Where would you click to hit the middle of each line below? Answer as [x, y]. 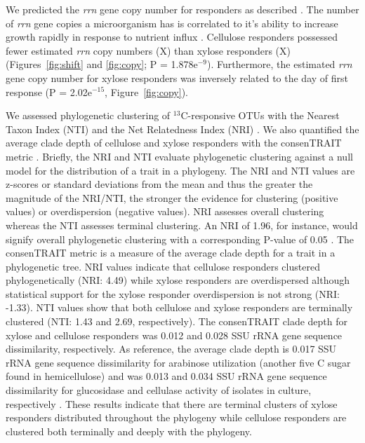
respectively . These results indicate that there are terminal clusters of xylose [172, 403]
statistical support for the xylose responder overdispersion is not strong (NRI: [173, 293]
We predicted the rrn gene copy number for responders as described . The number [182, 9]
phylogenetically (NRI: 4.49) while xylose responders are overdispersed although [178, 280]
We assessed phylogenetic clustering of [88, 115]
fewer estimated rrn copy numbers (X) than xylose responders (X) [148, 50]
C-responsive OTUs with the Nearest [260, 115]
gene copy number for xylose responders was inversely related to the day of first [177, 77]
